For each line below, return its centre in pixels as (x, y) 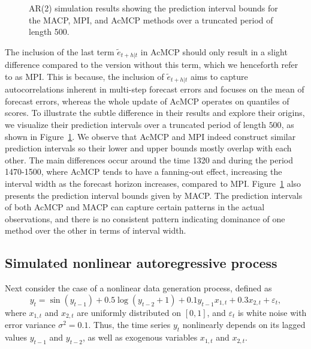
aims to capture (219, 76)
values (16, 337)
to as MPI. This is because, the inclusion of (84, 76)
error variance (30, 325)
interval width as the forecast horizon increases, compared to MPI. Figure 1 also (153, 184)
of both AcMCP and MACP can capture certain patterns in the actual (135, 207)
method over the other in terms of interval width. (96, 230)
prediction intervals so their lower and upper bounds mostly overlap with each (148, 148)
